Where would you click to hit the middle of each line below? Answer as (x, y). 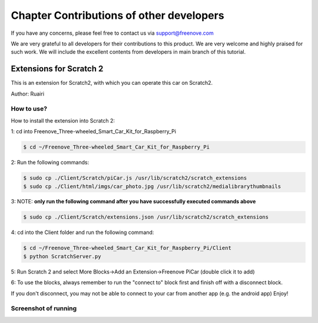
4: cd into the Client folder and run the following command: (82, 232)
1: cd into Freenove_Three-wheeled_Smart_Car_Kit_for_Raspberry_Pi (94, 131)
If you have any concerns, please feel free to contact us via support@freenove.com (112, 33)
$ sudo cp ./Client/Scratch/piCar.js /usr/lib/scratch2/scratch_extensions (135, 178)
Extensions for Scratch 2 (57, 69)
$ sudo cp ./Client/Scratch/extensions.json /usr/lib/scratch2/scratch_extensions (146, 217)
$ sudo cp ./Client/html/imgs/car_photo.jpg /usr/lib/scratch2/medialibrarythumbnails (152, 186)
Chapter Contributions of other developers (117, 15)
